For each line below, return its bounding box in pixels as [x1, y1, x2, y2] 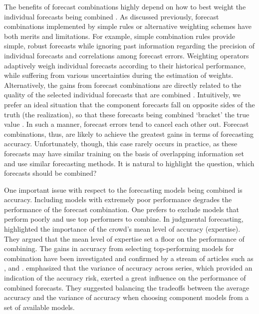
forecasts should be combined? [4, 168, 97, 178]
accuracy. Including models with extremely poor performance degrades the [4, 194, 232, 205]
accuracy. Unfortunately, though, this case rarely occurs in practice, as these [4, 138, 238, 149]
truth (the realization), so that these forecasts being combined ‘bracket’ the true [4, 109, 250, 119]
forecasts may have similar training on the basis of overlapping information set [4, 148, 244, 158]
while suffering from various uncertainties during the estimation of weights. [4, 70, 234, 80]
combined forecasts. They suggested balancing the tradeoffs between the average [4, 282, 250, 293]
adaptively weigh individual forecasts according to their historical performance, [4, 60, 246, 70]
